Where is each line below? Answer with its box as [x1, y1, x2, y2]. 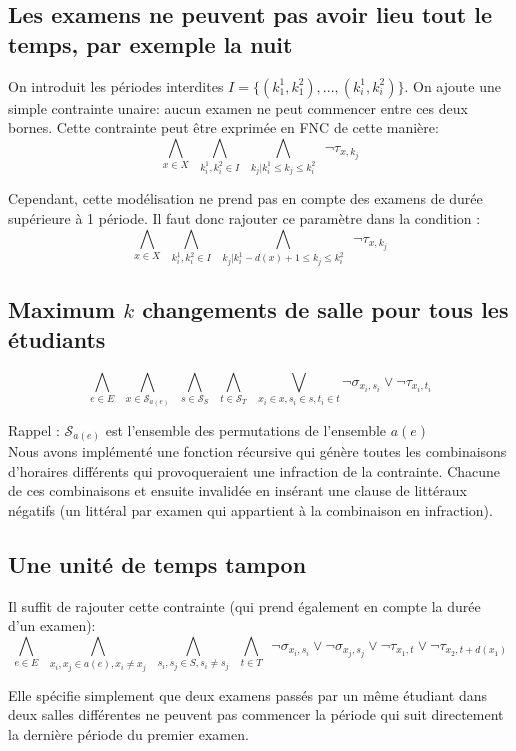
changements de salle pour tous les [142, 294, 509, 325]
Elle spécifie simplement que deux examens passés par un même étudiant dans [8, 684, 488, 705]
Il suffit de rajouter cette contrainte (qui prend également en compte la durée [8, 595, 481, 616]
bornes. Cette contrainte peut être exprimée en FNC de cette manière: [8, 117, 439, 138]
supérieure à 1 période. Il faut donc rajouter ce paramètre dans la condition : [8, 207, 481, 228]
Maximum [8, 294, 116, 325]
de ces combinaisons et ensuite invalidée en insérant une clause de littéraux [8, 480, 467, 501]
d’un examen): [8, 615, 96, 636]
